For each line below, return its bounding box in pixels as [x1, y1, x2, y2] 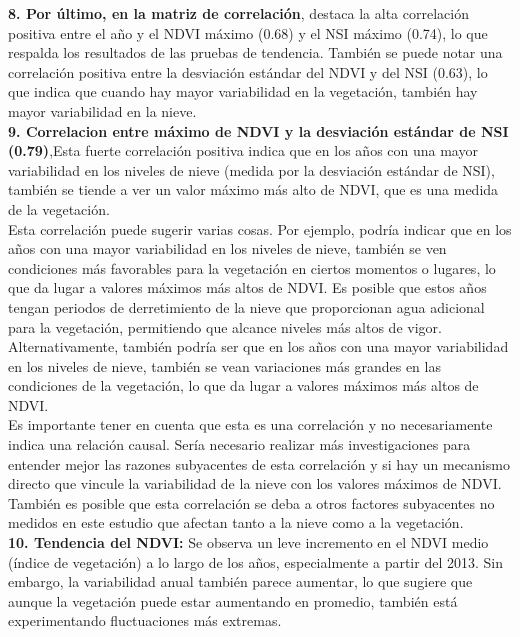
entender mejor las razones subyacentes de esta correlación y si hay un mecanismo [8, 453, 510, 474]
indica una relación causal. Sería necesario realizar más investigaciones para [8, 434, 471, 455]
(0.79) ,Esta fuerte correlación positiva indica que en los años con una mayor [8, 140, 478, 161]
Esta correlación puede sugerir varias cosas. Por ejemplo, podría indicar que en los [8, 218, 512, 239]
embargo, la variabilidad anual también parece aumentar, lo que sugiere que [8, 571, 473, 592]
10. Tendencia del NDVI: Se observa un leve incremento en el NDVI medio [8, 532, 489, 553]
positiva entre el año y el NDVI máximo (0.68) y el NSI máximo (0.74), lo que [8, 22, 488, 43]
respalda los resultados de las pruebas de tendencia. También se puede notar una [8, 42, 503, 63]
